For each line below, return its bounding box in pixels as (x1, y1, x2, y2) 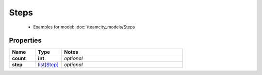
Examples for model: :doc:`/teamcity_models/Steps (33, 24, 135, 30)
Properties (9, 37, 42, 45)
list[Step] (38, 62, 59, 68)
